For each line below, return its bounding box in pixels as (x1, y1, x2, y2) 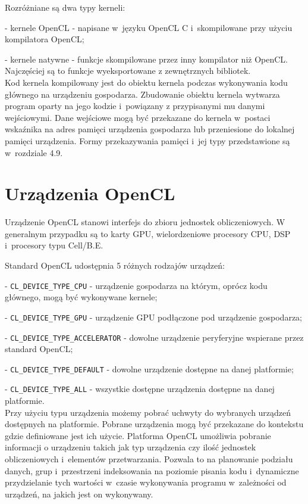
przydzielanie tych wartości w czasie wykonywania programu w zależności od (5, 476, 287, 489)
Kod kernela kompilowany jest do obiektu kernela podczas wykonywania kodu (5, 76, 288, 88)
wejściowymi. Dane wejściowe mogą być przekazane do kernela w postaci (5, 111, 271, 123)
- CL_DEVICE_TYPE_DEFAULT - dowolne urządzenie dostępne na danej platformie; (5, 362, 294, 375)
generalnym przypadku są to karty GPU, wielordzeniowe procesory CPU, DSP (5, 227, 291, 239)
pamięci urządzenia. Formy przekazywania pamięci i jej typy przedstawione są (5, 134, 290, 147)
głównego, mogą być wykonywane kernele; (5, 291, 158, 303)
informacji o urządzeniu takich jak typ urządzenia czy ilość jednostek (5, 441, 256, 453)
